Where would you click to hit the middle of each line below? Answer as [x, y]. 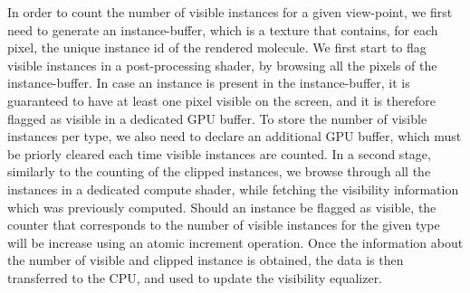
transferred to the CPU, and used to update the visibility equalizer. [195, 277]
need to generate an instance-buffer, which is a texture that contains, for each [223, 29]
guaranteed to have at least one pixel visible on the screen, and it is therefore [221, 100]
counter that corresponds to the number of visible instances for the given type [224, 225]
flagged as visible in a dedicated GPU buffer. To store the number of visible [217, 118]
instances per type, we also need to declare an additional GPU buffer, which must [235, 136]
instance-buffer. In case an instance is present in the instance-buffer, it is [209, 83]
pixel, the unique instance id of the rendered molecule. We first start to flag [217, 47]
